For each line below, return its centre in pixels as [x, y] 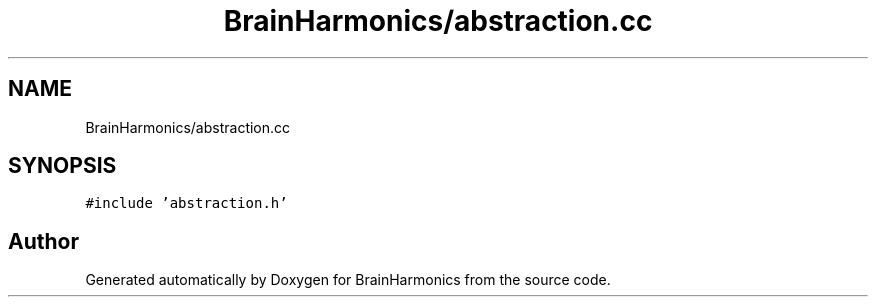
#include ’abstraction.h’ [186, 203]
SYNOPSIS [62, 166]
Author [43, 241]
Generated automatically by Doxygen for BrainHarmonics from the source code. [348, 280]
